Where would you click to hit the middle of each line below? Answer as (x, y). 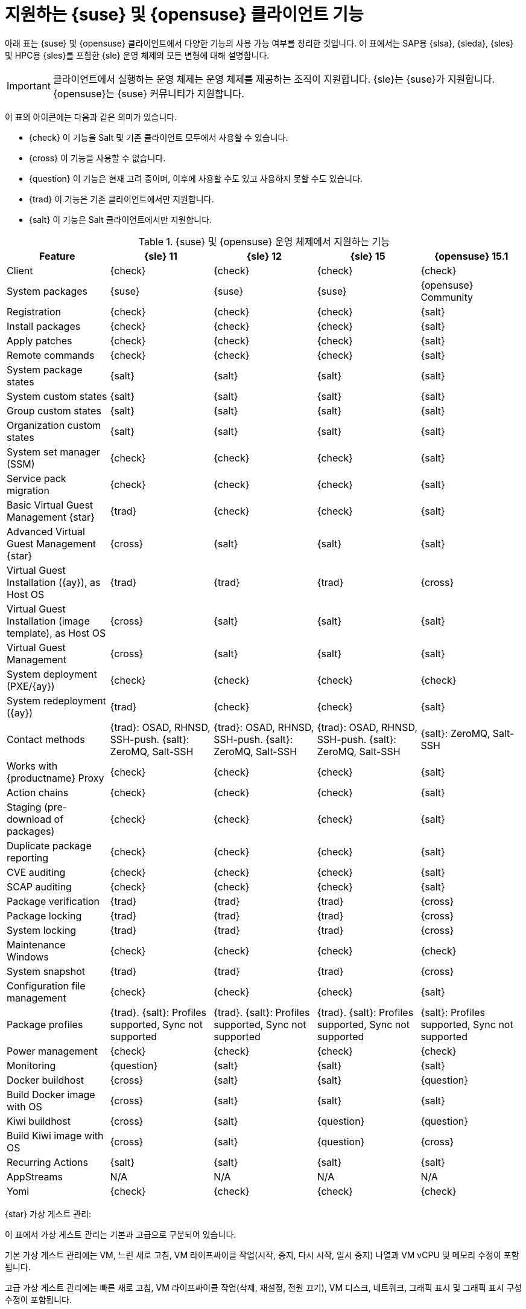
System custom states (57, 396)
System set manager (53, 452)
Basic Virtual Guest (50, 505)
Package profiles (45, 1024)
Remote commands (51, 355)
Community (447, 297)
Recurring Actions (47, 1162)
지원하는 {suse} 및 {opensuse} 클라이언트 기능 (184, 14)
